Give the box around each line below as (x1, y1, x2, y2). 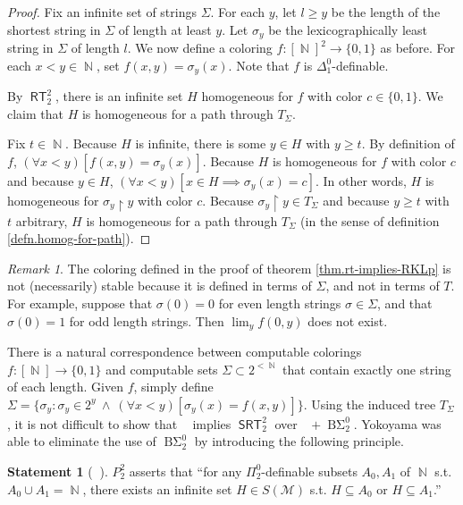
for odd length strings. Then (69, 311, 224, 330)
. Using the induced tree (303, 394, 436, 413)
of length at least (118, 20, 212, 38)
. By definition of (361, 134, 455, 153)
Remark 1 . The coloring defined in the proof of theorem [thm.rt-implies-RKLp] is (7, 258, 451, 277)
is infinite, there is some (135, 134, 266, 153)
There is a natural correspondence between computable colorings (7, 342, 362, 361)
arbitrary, (15, 211, 68, 230)
